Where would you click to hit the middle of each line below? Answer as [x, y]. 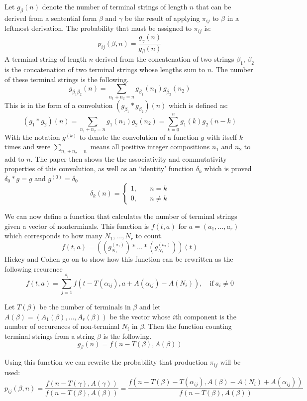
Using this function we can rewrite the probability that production [106, 362]
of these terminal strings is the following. [67, 79]
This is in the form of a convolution [59, 105]
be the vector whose [140, 316]
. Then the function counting [188, 326]
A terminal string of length [46, 59]
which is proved [228, 168]
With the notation [32, 137]
